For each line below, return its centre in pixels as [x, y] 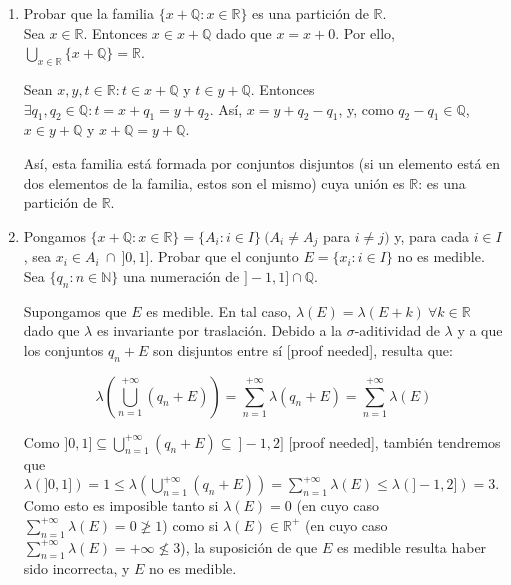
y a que [480, 330]
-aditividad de [397, 330]
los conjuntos [63, 349]
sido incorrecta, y [76, 568]
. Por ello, [365, 32]
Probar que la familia [88, 13]
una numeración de [181, 275]
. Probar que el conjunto [224, 256]
